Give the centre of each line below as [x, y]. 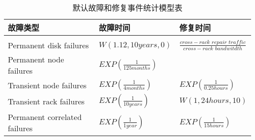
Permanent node [36, 59]
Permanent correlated [45, 117]
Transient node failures [47, 85]
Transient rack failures [46, 101]
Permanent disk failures [48, 45]
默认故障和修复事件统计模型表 [127, 8]
